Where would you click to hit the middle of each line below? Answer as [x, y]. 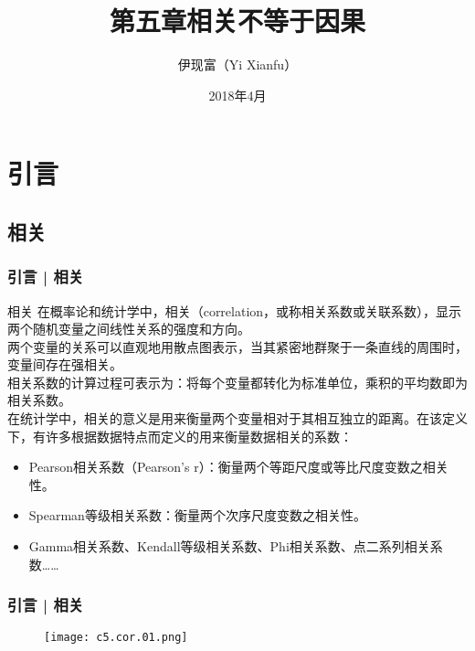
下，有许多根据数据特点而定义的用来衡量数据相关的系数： [180, 436]
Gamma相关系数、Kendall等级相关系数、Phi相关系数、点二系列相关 [229, 546]
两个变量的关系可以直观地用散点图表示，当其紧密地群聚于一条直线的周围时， [237, 346]
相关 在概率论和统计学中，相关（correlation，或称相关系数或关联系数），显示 [235, 310]
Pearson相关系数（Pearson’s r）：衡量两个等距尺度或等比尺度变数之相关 [238, 467]
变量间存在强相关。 [65, 364]
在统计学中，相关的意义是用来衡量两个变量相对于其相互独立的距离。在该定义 [237, 418]
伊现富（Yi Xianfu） [237, 64]
